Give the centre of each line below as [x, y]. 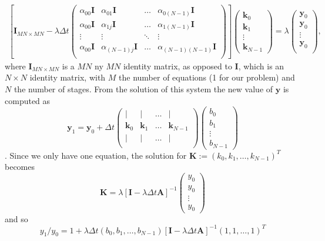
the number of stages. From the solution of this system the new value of [143, 89]
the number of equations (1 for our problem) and [207, 77]
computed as [28, 100]
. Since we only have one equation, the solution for [96, 155]
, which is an [261, 66]
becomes [20, 167]
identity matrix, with [68, 77]
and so [16, 218]
